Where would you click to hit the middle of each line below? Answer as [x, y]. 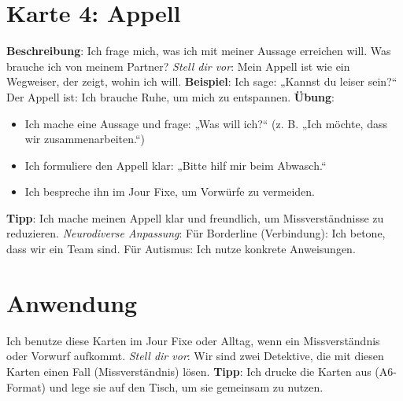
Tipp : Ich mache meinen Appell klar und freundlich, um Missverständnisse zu [195, 217]
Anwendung [72, 302]
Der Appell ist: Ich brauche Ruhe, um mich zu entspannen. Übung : [170, 96]
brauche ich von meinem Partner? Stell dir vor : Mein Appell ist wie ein [178, 66]
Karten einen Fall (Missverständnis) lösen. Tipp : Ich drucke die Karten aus [189, 371]
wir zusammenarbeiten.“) [85, 139]
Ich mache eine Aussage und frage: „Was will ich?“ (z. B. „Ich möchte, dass [206, 123]
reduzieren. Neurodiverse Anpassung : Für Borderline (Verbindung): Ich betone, [196, 233]
